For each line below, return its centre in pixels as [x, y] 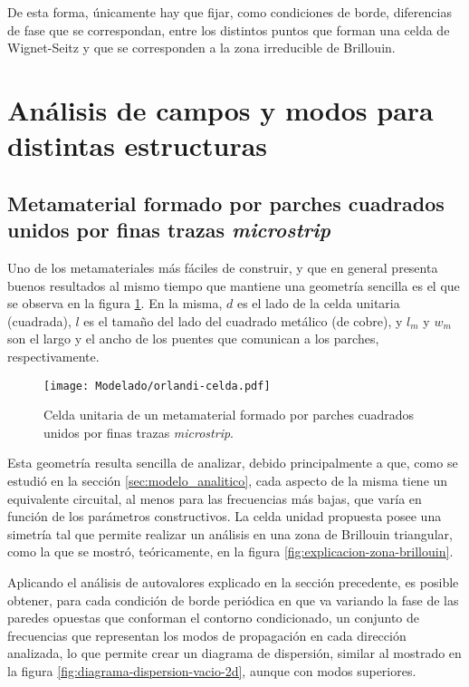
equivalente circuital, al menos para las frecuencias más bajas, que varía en [215, 498]
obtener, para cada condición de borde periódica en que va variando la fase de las [233, 600]
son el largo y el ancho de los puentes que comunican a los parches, [193, 339]
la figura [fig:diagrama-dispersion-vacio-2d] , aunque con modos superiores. [212, 670]
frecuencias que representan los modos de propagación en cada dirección [207, 635]
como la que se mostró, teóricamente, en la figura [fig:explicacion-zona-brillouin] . [230, 552]
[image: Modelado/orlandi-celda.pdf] [157, 386]
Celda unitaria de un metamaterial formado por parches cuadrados [229, 415]
